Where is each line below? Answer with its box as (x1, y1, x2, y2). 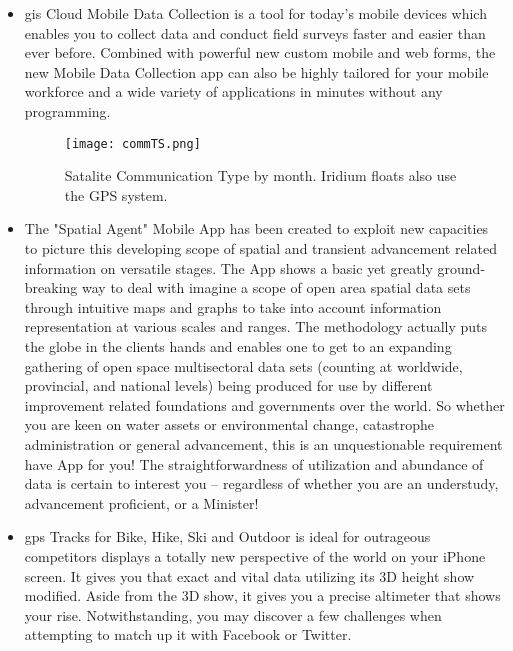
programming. (24, 100, 111, 121)
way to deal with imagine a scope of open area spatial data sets (82, 277, 471, 298)
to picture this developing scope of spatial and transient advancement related (24, 238, 497, 258)
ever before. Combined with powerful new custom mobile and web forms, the (24, 42, 496, 63)
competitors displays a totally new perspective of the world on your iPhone (24, 545, 486, 566)
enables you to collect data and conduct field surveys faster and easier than (24, 22, 486, 43)
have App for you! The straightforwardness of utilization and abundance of (24, 453, 484, 474)
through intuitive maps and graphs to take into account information (24, 296, 442, 317)
